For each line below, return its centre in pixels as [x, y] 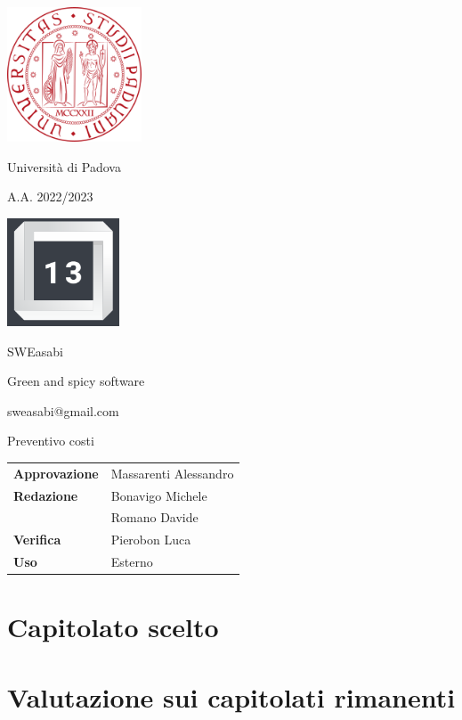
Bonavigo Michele [159, 495]
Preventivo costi [51, 441]
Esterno [132, 562]
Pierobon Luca [151, 540]
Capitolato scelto [113, 627]
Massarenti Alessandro [172, 473]
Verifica [37, 540]
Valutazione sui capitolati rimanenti [231, 696]
